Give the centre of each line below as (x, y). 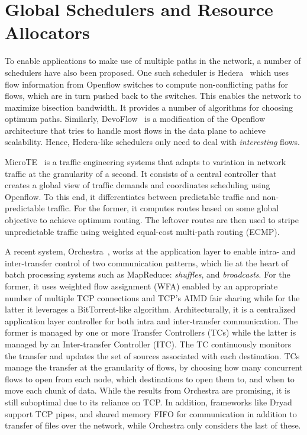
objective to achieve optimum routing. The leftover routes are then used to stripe (152, 220)
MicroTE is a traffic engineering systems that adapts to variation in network (146, 162)
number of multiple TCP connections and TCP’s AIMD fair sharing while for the (152, 297)
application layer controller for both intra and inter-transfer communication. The (151, 320)
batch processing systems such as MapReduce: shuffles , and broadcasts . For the (148, 274)
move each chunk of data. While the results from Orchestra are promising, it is (148, 390)
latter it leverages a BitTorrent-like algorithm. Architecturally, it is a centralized (150, 309)
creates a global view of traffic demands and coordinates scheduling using (138, 185)
